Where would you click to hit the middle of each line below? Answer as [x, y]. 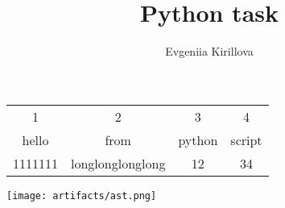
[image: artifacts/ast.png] [82, 196]
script [246, 139]
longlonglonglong [118, 163]
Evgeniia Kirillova [209, 51]
